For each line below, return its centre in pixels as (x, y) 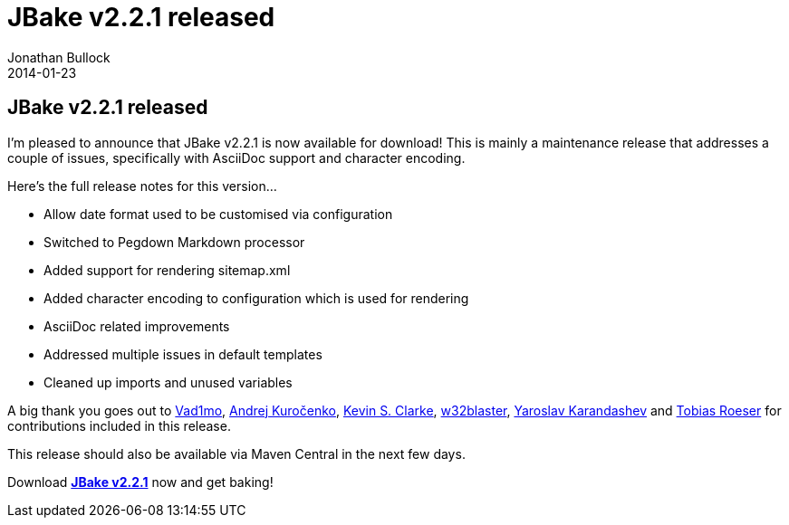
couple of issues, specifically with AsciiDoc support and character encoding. (236, 157)
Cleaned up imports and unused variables (168, 382)
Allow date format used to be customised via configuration (218, 214)
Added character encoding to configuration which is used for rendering (256, 298)
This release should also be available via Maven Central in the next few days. (236, 453)
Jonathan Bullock (59, 57)
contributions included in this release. (119, 425)
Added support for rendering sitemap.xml (167, 270)
